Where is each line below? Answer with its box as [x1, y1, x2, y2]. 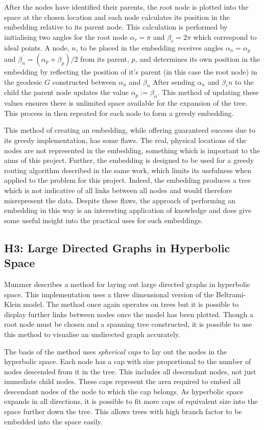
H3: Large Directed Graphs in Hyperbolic [4, 240, 230, 255]
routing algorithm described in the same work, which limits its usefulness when [4, 164, 252, 175]
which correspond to [193, 31, 257, 42]
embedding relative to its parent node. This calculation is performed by [4, 21, 228, 32]
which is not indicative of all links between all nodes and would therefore [4, 184, 232, 195]
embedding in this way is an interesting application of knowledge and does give [4, 205, 252, 216]
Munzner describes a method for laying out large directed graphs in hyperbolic [4, 278, 250, 289]
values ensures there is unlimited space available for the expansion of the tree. [4, 98, 248, 108]
